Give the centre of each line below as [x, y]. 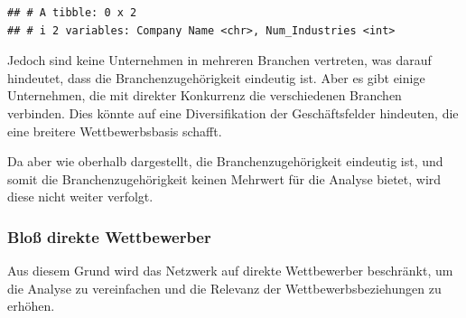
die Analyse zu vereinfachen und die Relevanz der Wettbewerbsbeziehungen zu [224, 288]
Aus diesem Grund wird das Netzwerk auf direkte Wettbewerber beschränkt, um [230, 271]
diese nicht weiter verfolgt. [80, 196]
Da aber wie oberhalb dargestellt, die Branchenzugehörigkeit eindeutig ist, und [225, 161]
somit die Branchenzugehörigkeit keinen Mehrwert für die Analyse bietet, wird [224, 178]
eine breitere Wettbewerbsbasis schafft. [115, 131]
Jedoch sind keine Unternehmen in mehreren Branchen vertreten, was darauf [219, 60]
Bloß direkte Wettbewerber [109, 236]
